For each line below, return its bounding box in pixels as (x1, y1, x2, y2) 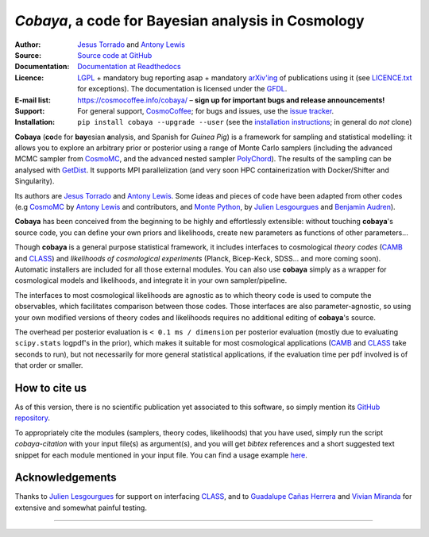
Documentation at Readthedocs (77, 62, 182, 71)
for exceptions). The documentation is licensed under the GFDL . (77, 84, 288, 94)
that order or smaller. (14, 361, 83, 370)
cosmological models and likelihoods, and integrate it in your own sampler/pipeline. (14, 276, 288, 285)
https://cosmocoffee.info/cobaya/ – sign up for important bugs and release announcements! (77, 95, 385, 105)
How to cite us (14, 381, 87, 395)
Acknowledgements (14, 471, 117, 485)
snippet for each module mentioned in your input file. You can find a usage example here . (14, 450, 307, 460)
